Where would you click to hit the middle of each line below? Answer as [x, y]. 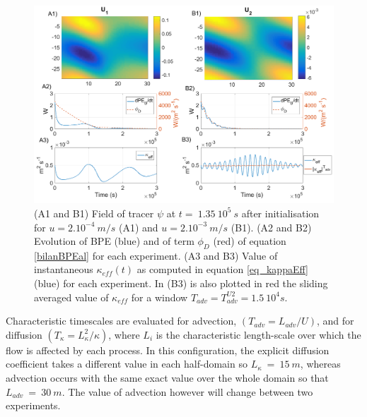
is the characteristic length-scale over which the [258, 334]
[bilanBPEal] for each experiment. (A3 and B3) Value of [156, 255]
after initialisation [280, 213]
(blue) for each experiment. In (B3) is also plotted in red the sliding [181, 283]
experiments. [33, 405]
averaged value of [71, 297]
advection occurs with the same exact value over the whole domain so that [167, 378]
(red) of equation [250, 241]
